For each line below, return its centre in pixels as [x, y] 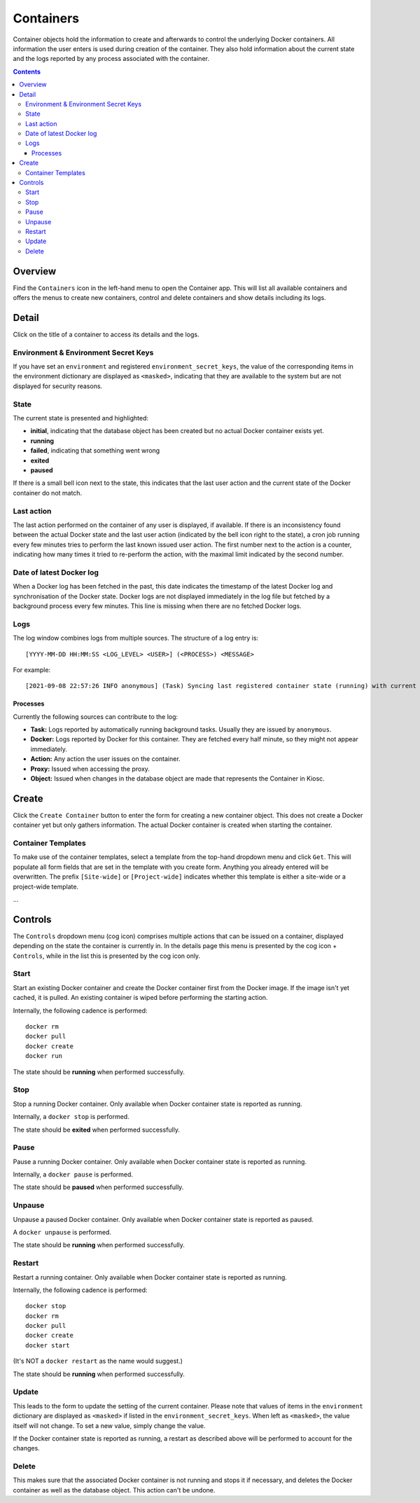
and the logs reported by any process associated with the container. [111, 59]
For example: [32, 670]
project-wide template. [46, 886]
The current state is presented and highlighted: [81, 418]
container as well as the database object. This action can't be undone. [114, 1490]
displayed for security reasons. [58, 386]
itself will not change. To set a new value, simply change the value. [109, 1425]
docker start [48, 1345]
